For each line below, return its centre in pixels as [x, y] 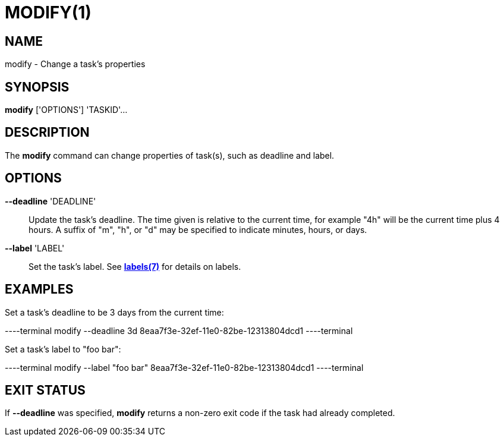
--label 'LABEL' [35, 248]
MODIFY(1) [48, 12]
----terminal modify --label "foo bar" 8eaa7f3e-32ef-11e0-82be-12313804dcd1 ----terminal [184, 367]
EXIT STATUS [45, 390]
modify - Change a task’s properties [75, 64]
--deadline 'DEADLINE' [51, 201]
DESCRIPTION [47, 133]
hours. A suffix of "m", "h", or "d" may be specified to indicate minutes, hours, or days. [198, 229]
